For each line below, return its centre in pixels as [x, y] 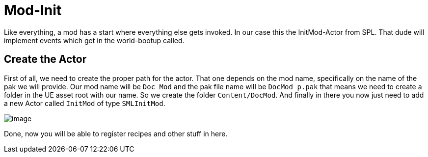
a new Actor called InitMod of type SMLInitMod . [85, 103]
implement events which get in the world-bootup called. [94, 40]
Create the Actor [45, 59]
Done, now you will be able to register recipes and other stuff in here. [116, 133]
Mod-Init [33, 10]
